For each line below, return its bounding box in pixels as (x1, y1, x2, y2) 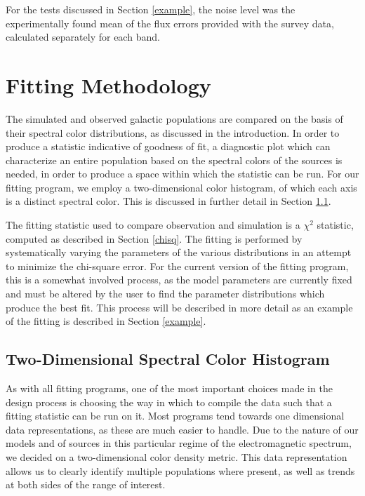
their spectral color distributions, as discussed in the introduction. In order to (6, 125, 340, 140)
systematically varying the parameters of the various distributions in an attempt (6, 245, 352, 260)
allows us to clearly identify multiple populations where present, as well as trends (6, 463, 355, 478)
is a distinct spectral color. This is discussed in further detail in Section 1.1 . (6, 194, 331, 208)
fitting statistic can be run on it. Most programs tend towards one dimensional (6, 408, 345, 423)
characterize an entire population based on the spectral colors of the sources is (6, 152, 343, 167)
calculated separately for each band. (6, 29, 160, 44)
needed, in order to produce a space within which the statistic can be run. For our (6, 166, 359, 181)
